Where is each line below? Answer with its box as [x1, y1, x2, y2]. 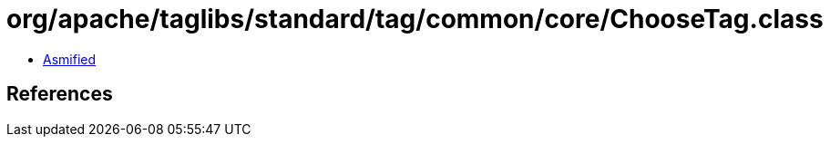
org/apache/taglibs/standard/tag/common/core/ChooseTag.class [6, 4, 824, 34]
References [6, 82, 113, 106]
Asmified [43, 51, 97, 67]
